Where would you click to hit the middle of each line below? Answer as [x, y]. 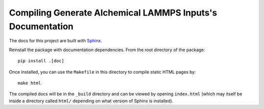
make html [29, 83]
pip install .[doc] [41, 61]
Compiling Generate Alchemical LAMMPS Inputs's [113, 13]
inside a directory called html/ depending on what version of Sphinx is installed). [91, 101]
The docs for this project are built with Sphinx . [55, 41]
